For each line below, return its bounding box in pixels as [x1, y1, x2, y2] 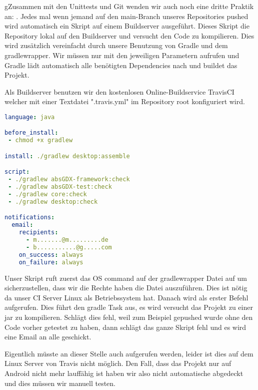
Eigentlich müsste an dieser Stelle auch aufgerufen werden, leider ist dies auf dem [4, 348, 253, 358]
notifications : [4, 214, 55, 221]
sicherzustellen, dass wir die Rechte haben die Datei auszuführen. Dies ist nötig [4, 282, 247, 293]
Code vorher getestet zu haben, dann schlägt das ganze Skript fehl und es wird [4, 321, 246, 332]
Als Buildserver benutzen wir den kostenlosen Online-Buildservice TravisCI [4, 86, 234, 97]
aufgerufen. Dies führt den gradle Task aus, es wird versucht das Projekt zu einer [4, 302, 253, 312]
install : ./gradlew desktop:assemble [4, 152, 130, 160]
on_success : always [18, 251, 83, 258]
